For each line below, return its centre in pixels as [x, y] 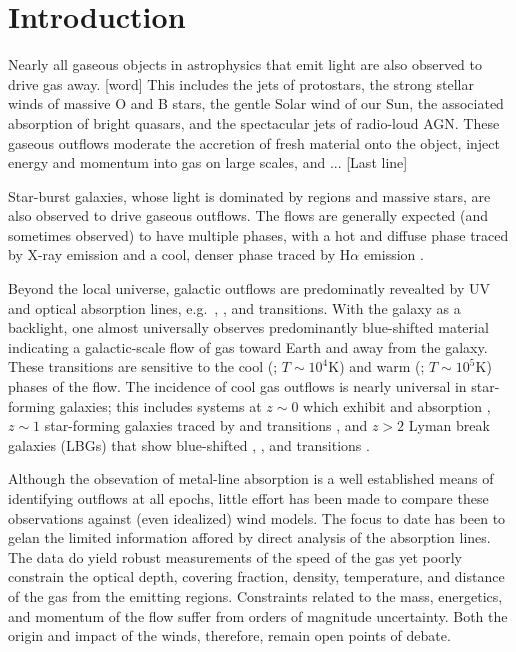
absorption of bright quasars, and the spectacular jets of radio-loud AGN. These [254, 122]
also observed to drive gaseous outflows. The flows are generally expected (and [248, 215]
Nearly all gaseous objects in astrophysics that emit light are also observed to [245, 64]
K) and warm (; [376, 366]
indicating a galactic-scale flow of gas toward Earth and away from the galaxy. [248, 346]
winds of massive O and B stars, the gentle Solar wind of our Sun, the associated [256, 103]
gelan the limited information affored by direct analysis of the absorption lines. [249, 537]
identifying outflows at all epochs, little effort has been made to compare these [248, 498]
